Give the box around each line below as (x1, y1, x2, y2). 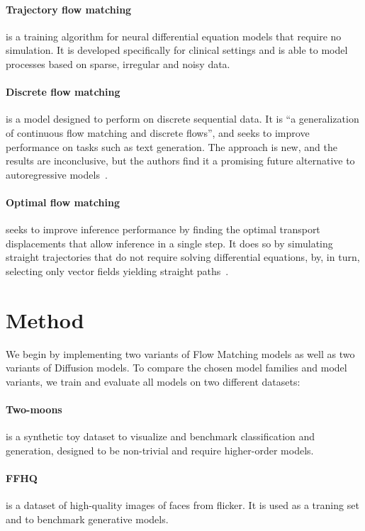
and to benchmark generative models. (6, 511, 169, 526)
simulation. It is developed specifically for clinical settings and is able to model (6, 43, 348, 57)
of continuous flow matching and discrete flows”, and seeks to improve (6, 125, 310, 140)
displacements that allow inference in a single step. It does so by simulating (6, 235, 333, 250)
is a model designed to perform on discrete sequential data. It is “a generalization (6, 111, 359, 126)
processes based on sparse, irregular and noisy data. (6, 56, 230, 71)
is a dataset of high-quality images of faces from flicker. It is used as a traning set (6, 498, 359, 513)
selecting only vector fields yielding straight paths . (6, 263, 229, 278)
